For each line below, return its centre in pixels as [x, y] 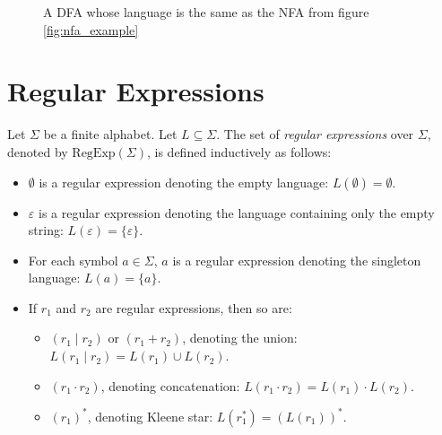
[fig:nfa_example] [91, 29]
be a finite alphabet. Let [110, 134]
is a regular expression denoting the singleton [297, 260]
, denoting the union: [240, 338]
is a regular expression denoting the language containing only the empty [236, 212]
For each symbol [73, 260]
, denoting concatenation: [170, 385]
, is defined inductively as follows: [239, 151]
